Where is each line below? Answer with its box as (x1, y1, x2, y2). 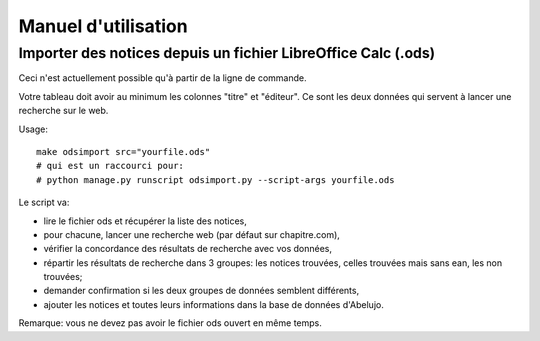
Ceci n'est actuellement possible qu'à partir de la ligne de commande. (18, 72, 307, 84)
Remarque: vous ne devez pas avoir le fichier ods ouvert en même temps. (18, 317, 322, 329)
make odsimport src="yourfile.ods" (36, 146, 211, 157)
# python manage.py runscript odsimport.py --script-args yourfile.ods (36, 174, 395, 185)
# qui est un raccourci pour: (36, 160, 185, 172)
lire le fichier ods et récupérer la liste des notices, (43, 215, 247, 227)
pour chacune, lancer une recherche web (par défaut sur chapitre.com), (43, 228, 340, 240)
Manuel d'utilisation (18, 15, 189, 37)
